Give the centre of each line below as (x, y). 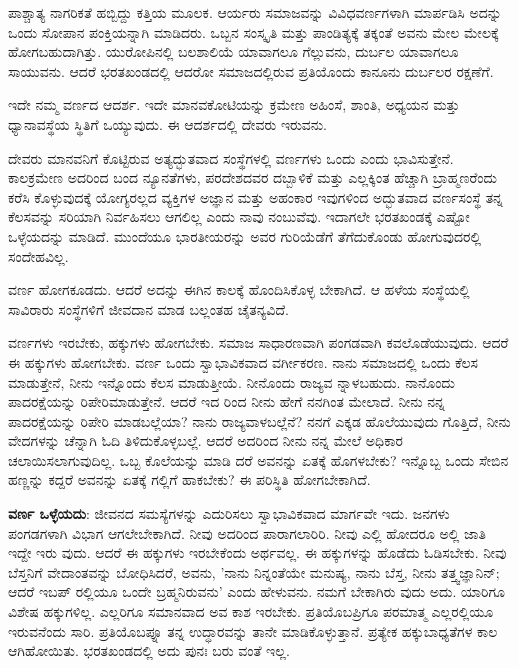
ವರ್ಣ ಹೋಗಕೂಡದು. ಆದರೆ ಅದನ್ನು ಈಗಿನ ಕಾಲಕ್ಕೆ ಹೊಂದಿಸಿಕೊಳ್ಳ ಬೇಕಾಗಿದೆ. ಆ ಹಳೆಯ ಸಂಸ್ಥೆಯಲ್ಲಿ (239, 289)
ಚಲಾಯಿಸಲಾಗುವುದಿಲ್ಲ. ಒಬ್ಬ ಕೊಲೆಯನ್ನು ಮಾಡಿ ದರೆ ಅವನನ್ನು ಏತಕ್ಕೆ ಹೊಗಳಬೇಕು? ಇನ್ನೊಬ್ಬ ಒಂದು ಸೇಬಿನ (258, 459)
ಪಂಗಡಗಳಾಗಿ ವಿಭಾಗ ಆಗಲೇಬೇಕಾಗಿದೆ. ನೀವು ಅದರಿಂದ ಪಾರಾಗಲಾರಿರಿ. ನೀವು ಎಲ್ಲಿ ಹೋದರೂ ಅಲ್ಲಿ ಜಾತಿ (247, 532)
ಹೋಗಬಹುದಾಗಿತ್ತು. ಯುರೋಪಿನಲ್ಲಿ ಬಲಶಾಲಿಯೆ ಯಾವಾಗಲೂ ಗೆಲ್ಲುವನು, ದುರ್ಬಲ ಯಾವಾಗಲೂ (233, 51)
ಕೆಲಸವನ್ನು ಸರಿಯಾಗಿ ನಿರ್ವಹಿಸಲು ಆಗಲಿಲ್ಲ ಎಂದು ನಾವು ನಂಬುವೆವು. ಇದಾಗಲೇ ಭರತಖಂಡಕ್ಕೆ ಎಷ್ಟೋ (239, 216)
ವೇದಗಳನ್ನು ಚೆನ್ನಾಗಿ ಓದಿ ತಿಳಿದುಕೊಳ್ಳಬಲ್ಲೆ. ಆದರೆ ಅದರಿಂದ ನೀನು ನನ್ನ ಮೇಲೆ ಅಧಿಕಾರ (205, 440)
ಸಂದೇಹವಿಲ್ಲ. (38, 255)
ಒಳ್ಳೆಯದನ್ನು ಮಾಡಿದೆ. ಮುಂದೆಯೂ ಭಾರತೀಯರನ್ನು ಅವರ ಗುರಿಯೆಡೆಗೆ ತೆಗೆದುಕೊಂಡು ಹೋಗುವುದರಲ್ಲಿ (245, 235)
